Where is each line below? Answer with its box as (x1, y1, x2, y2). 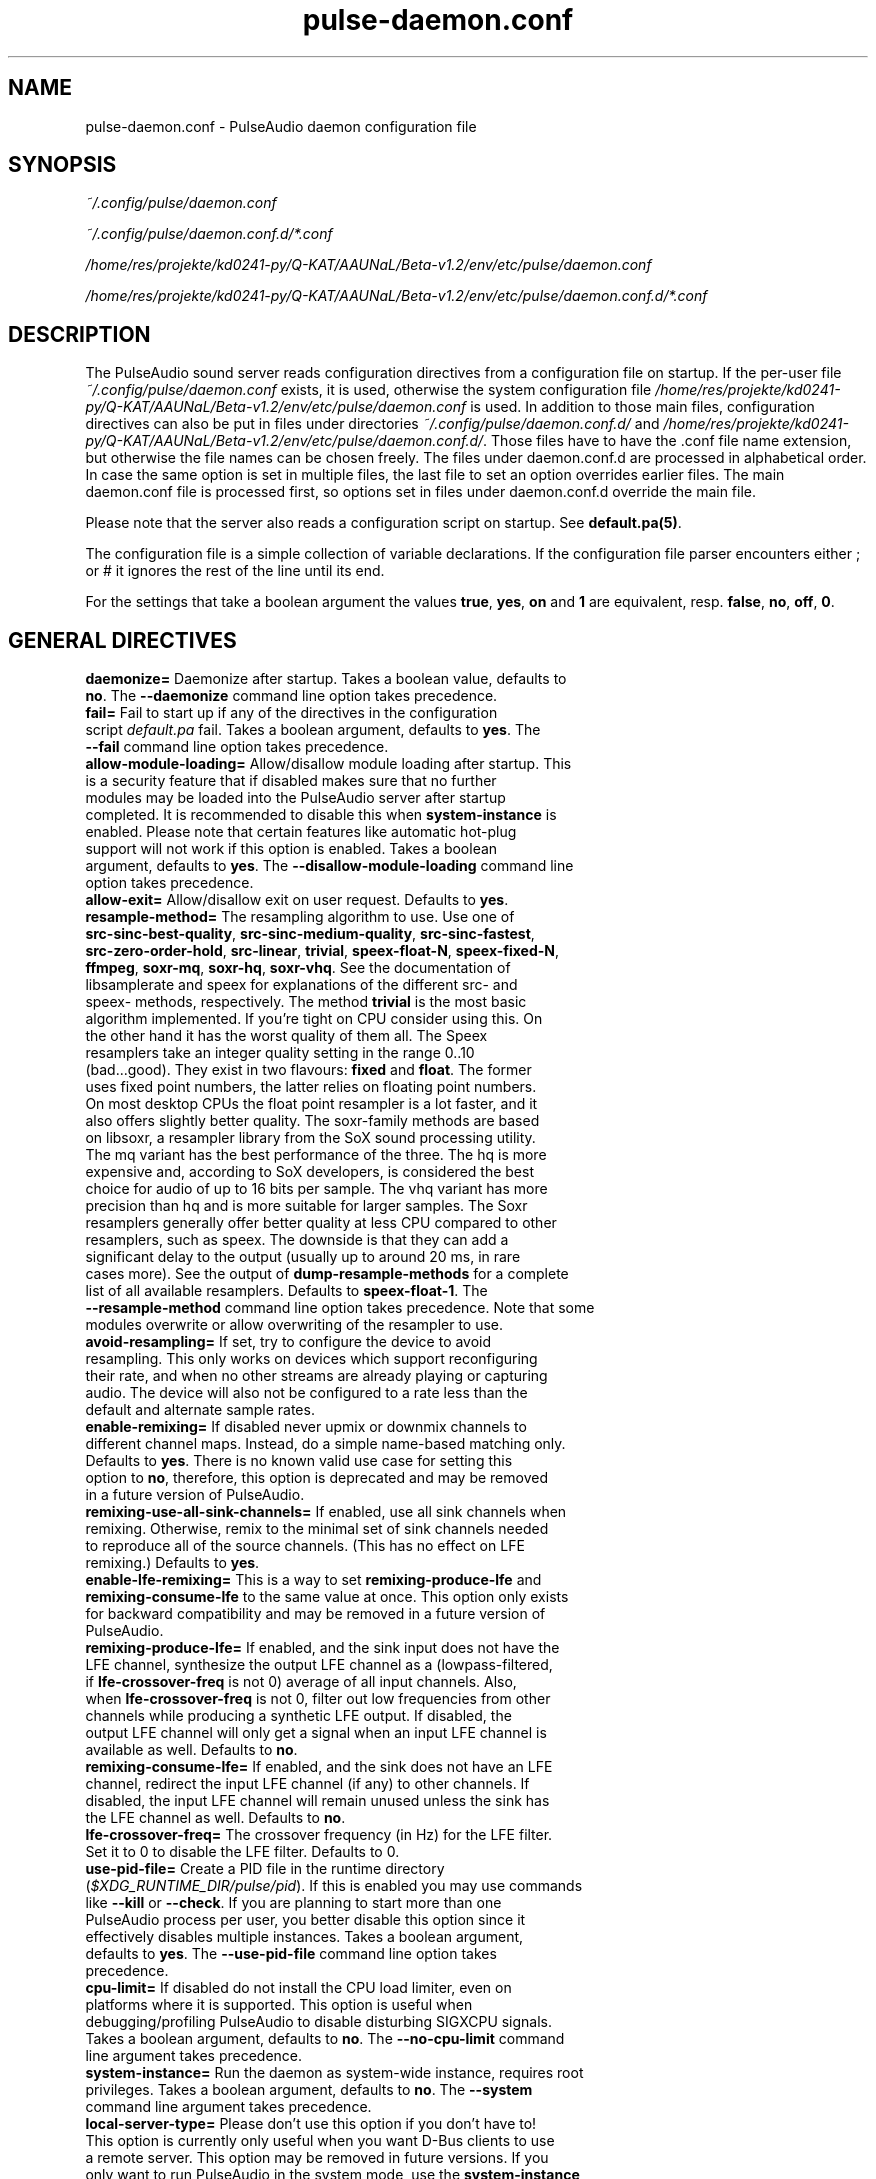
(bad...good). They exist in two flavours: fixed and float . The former (85, 1061, 532, 1079)
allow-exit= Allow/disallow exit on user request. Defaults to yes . (85, 891, 509, 909)
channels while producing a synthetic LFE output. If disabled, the (85, 1707, 512, 1725)
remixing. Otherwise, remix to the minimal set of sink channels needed (85, 1520, 549, 1538)
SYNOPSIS (8, 152, 117, 178)
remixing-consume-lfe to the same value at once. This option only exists (85, 1588, 569, 1606)
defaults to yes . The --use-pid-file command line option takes (85, 1945, 497, 1963)
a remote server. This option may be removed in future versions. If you (85, 2149, 549, 2167)
